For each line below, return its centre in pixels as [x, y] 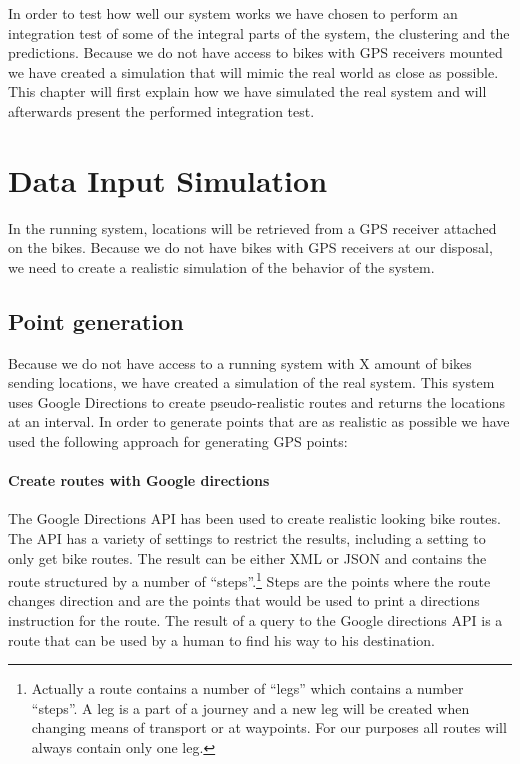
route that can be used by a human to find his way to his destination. [221, 639]
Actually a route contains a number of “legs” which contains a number [247, 688]
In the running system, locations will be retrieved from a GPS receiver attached [252, 227]
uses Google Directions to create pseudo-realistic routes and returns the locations [256, 401]
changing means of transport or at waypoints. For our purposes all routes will [269, 727]
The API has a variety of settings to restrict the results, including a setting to [247, 538]
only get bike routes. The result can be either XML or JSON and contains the [247, 557]
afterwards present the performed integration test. [161, 110]
